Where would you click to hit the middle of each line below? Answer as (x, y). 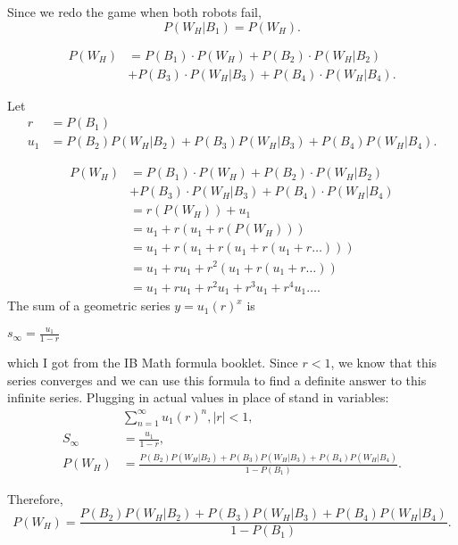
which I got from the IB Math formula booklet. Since (153, 363)
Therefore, (35, 498)
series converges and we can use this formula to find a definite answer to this (217, 380)
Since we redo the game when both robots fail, (134, 12)
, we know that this (384, 363)
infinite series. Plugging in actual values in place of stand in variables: (198, 397)
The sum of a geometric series (89, 306)
